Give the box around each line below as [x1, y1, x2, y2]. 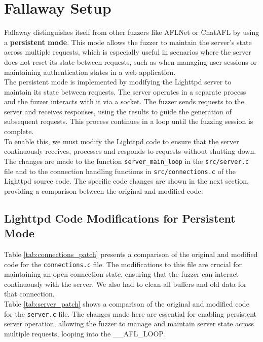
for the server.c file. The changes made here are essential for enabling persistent [4, 308, 257, 319]
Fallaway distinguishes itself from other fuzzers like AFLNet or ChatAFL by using [4, 27, 259, 37]
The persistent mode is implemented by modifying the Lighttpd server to [4, 76, 232, 87]
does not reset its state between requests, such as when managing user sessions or [4, 56, 257, 67]
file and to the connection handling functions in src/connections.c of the [4, 165, 236, 176]
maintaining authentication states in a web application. [4, 66, 176, 77]
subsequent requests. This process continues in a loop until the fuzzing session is [4, 116, 253, 126]
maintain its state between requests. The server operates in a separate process [4, 86, 246, 97]
